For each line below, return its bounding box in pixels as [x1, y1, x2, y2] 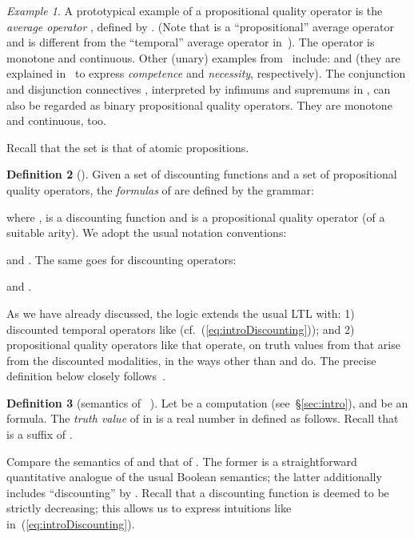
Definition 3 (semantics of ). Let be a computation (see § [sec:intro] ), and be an [6, 394, 408, 411]
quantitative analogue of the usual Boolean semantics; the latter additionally [6, 468, 382, 485]
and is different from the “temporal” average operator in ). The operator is [6, 34, 375, 50]
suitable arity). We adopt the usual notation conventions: [6, 224, 287, 241]
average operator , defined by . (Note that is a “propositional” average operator [6, 18, 394, 34]
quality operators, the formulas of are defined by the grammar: [6, 181, 314, 198]
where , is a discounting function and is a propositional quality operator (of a [6, 208, 385, 225]
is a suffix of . [6, 426, 73, 443]
